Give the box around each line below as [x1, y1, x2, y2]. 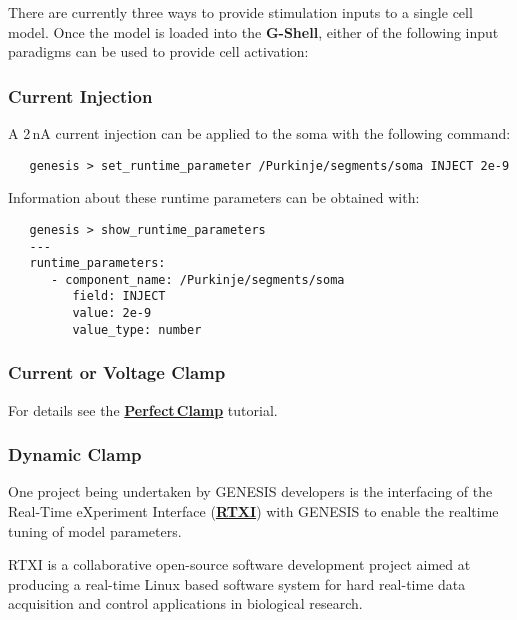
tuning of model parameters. [8, 520, 182, 541]
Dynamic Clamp [8, 442, 142, 467]
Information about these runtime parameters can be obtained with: [8, 187, 420, 208]
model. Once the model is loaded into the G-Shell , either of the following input [8, 21, 499, 42]
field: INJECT [72, 289, 166, 304]
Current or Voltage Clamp [8, 360, 226, 385]
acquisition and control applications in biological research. [8, 593, 363, 614]
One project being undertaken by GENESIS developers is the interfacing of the [8, 481, 493, 502]
